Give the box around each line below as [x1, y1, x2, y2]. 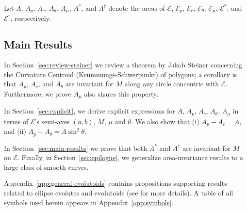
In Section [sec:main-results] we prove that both [4, 143, 148, 153]
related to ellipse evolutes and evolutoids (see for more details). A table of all [4, 188, 233, 198]
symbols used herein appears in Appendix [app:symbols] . [4, 197, 174, 207]
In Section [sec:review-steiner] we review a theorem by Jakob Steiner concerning [4, 60, 243, 70]
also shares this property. [84, 88, 159, 98]
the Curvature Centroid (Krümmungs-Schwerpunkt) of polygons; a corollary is [4, 69, 237, 79]
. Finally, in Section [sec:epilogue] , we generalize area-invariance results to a [17, 152, 243, 162]
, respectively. [10, 13, 51, 23]
